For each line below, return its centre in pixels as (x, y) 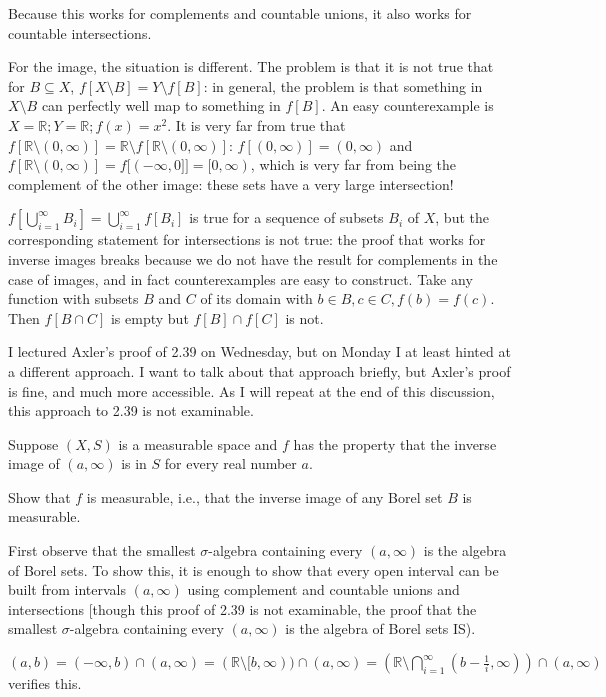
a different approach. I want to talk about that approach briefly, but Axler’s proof (259, 370)
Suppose (33, 443)
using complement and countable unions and (323, 589)
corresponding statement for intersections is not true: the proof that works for (247, 239)
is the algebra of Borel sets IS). (380, 628)
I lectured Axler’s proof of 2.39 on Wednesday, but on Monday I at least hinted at (259, 351)
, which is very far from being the (353, 164)
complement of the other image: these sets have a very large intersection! (231, 183)
